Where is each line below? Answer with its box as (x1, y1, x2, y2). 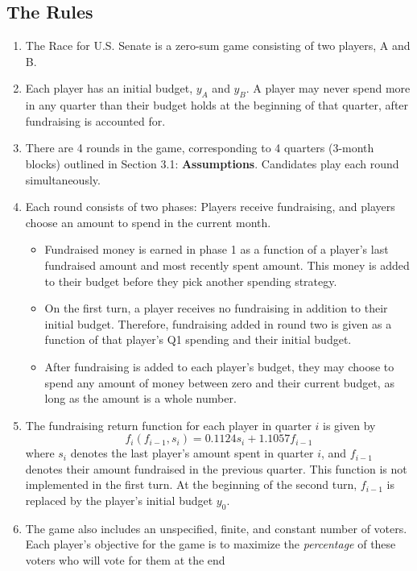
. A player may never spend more (246, 80, 411, 97)
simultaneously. (25, 171, 101, 188)
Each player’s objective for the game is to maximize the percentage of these (25, 536, 396, 552)
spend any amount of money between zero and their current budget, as (44, 374, 394, 391)
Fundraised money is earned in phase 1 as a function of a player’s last (44, 241, 389, 258)
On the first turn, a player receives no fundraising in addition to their (44, 300, 388, 317)
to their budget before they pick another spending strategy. (44, 272, 337, 289)
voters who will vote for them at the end (25, 552, 225, 569)
